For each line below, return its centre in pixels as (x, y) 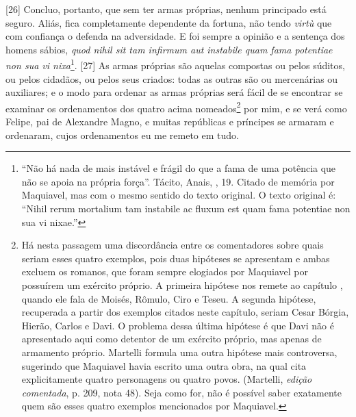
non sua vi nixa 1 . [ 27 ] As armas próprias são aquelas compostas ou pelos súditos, (175, 64)
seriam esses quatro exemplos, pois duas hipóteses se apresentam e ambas (176, 258)
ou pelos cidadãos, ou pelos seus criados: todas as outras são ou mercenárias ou (172, 78)
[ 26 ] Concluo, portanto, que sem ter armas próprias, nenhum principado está (166, 9)
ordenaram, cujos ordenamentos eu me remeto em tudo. (122, 135)
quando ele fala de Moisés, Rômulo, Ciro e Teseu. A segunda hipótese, (169, 298)
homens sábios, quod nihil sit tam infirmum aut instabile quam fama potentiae (169, 49)
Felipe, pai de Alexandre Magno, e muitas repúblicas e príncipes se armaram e (170, 122)
